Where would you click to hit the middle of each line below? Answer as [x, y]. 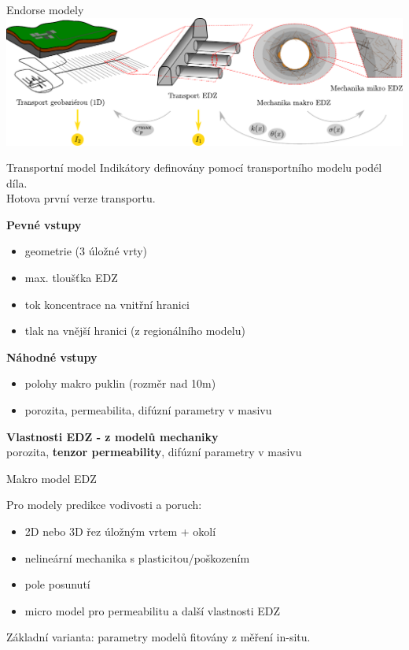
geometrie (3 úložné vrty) [86, 251]
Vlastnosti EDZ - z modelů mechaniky [112, 436]
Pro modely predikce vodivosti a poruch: [104, 505]
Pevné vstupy [44, 224]
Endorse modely [45, 9]
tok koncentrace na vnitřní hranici [107, 304]
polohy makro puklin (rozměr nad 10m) [120, 383]
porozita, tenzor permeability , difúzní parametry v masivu [154, 452]
